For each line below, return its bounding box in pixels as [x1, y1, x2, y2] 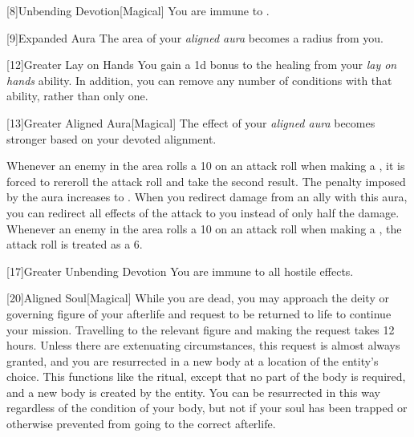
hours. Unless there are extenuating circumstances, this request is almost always [6, 337, 400, 354]
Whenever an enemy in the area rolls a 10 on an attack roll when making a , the [6, 220, 402, 237]
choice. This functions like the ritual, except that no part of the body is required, [6, 368, 406, 385]
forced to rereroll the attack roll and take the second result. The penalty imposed [6, 172, 406, 189]
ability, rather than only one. [6, 87, 148, 104]
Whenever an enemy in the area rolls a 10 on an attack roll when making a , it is [6, 157, 405, 174]
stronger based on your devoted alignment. [6, 130, 217, 147]
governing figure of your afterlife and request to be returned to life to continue [6, 305, 392, 322]
